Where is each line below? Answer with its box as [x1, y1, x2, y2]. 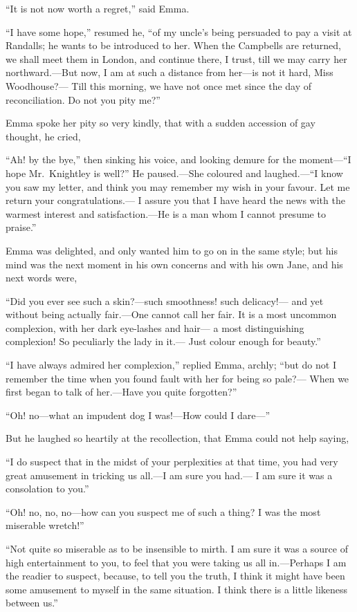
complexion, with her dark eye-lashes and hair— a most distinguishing [6, 320, 304, 335]
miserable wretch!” [6, 518, 84, 532]
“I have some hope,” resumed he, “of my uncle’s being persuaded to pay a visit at [6, 24, 352, 39]
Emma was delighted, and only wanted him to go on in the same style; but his [6, 243, 338, 257]
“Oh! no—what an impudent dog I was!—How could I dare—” [6, 407, 271, 422]
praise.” [6, 220, 37, 234]
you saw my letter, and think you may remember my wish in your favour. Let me [6, 179, 350, 194]
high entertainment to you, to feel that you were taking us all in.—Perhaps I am [6, 555, 347, 569]
